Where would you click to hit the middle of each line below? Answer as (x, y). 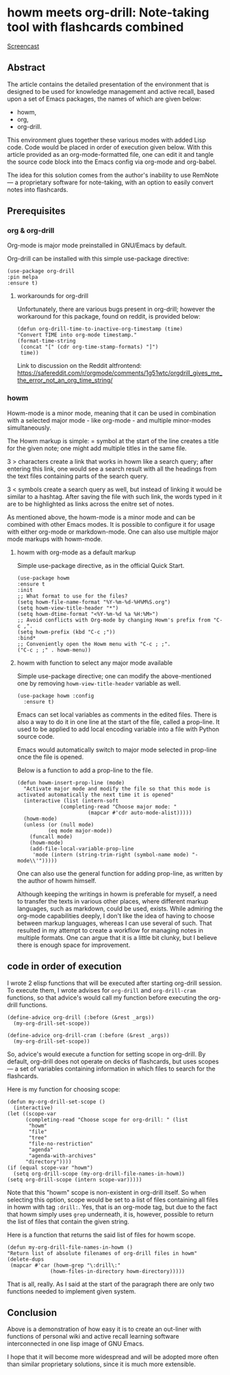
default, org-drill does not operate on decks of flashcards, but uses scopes (113, 1061)
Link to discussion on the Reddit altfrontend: (79, 366)
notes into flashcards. (38, 189)
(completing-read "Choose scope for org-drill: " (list (106, 1119)
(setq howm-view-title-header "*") (68, 608)
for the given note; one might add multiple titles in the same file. (97, 448)
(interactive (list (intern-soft (71, 801)
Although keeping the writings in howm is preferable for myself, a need (117, 894)
